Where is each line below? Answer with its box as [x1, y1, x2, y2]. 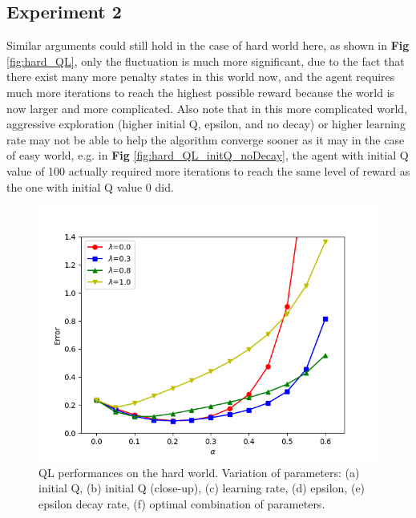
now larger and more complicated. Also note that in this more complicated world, [6, 99, 408, 116]
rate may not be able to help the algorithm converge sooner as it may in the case [6, 131, 405, 148]
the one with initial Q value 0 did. [6, 178, 174, 195]
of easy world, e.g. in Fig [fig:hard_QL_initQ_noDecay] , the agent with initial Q [6, 147, 409, 164]
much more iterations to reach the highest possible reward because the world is [6, 83, 395, 100]
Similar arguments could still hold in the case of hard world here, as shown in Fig [6, 37, 410, 54]
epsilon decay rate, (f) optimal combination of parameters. [38, 495, 325, 512]
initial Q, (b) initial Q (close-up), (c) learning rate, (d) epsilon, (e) [38, 480, 366, 496]
